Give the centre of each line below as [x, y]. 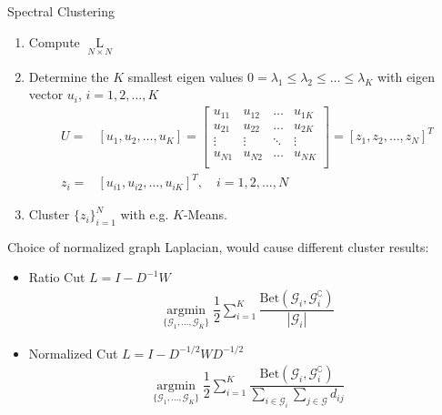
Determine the [69, 76]
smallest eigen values [186, 76]
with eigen [407, 76]
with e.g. [145, 214]
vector [46, 94]
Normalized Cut [73, 353]
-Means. [205, 214]
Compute [54, 41]
